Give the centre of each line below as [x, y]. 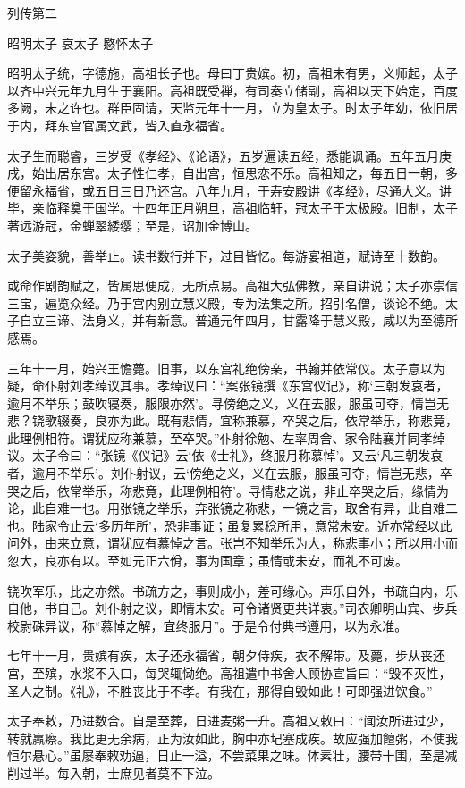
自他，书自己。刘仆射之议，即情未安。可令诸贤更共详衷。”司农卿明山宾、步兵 [232, 608]
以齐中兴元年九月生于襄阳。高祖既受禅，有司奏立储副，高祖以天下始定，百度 [232, 90]
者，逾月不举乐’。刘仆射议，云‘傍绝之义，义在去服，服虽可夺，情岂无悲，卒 [230, 473]
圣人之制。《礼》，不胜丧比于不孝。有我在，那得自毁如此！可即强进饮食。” [220, 690]
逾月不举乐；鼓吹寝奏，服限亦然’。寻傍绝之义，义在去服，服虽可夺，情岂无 [228, 402]
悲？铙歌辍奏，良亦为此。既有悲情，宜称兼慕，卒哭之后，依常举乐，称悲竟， [232, 420]
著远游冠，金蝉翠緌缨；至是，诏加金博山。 [132, 225]
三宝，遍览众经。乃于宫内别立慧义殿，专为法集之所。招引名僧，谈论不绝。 [226, 302]
